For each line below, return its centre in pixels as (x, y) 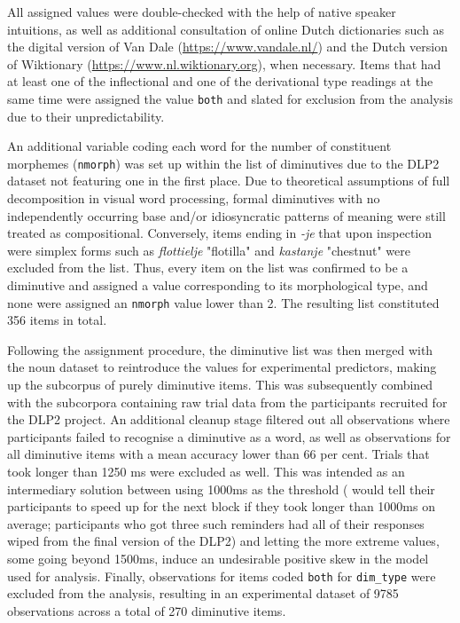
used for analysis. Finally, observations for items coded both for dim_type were (222, 576)
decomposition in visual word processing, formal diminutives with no (194, 198)
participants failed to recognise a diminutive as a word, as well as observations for (229, 436)
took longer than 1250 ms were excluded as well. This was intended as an (206, 472)
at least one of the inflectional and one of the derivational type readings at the (220, 81)
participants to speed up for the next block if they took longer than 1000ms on (221, 506)
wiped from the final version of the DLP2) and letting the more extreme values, (223, 541)
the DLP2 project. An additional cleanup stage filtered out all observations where (229, 419)
